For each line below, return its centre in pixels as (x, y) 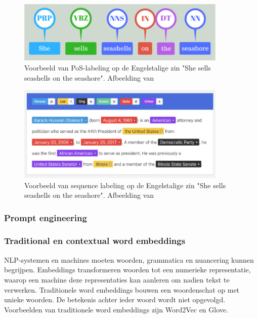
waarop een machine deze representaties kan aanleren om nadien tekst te (117, 279)
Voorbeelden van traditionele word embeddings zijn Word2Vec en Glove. (116, 309)
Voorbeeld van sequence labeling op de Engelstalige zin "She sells (125, 185)
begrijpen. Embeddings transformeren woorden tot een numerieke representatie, (127, 270)
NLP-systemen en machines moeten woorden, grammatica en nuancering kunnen (129, 259)
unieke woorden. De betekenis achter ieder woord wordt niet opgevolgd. (115, 299)
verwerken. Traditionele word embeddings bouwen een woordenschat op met (122, 289)
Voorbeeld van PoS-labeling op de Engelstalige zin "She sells (118, 67)
